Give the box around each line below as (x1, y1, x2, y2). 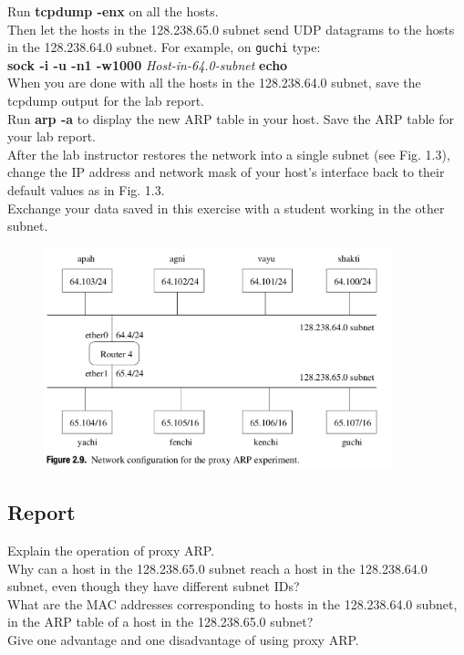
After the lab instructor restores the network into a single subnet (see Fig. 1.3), (7, 144, 450, 163)
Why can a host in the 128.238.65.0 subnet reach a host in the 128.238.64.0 (7, 558, 428, 577)
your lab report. (7, 127, 96, 146)
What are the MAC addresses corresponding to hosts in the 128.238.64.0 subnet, (7, 594, 458, 613)
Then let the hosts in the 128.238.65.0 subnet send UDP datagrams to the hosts (7, 19, 455, 38)
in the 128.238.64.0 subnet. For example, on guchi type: (7, 37, 321, 57)
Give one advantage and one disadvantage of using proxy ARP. (7, 630, 359, 649)
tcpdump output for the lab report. (7, 91, 205, 110)
